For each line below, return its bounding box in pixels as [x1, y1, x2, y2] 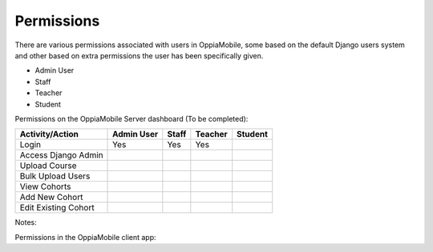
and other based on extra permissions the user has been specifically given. [14, 50, 264, 60]
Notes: [14, 218, 37, 227]
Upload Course [19, 160, 77, 171]
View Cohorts [19, 181, 71, 192]
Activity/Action [19, 129, 79, 140]
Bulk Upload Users [19, 170, 91, 182]
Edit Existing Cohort [19, 202, 95, 214]
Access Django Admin [19, 150, 103, 161]
